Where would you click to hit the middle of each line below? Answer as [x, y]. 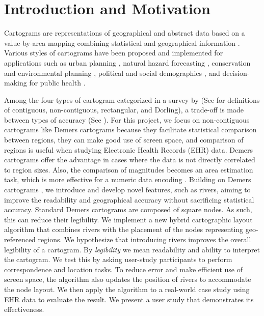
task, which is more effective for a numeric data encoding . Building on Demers [128, 179]
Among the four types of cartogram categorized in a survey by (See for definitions [132, 99]
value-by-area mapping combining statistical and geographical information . [122, 42]
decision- [236, 73]
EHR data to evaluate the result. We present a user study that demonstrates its [129, 299]
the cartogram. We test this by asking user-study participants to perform [118, 259]
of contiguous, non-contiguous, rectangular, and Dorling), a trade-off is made [124, 110]
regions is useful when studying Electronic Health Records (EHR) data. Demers [129, 149]
